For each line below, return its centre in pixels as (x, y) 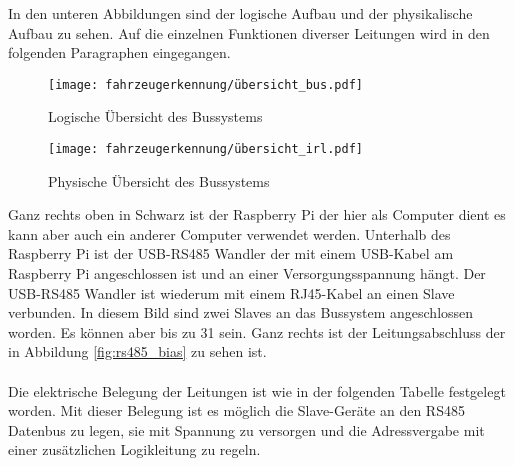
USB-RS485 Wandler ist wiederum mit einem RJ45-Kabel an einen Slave (231, 292)
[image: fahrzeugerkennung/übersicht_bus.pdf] (205, 84)
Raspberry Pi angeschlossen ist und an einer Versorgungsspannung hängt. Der (247, 273)
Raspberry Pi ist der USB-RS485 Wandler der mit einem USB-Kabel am (231, 253)
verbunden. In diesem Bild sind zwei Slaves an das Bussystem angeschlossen (241, 312)
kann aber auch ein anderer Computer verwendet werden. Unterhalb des (229, 233)
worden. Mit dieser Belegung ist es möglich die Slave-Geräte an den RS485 (236, 410)
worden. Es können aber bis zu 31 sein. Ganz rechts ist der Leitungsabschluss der (257, 331)
